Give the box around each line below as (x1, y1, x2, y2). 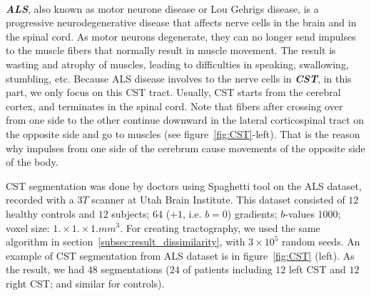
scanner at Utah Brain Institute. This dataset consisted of (91, 192, 345, 207)
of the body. (6, 154, 59, 169)
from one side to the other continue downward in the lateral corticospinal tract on (6, 112, 365, 127)
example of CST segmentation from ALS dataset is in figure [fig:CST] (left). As (6, 248, 355, 263)
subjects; (111, 206, 150, 221)
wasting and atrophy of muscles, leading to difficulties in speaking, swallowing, (6, 56, 349, 71)
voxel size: (6, 220, 50, 235)
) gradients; (227, 206, 278, 221)
